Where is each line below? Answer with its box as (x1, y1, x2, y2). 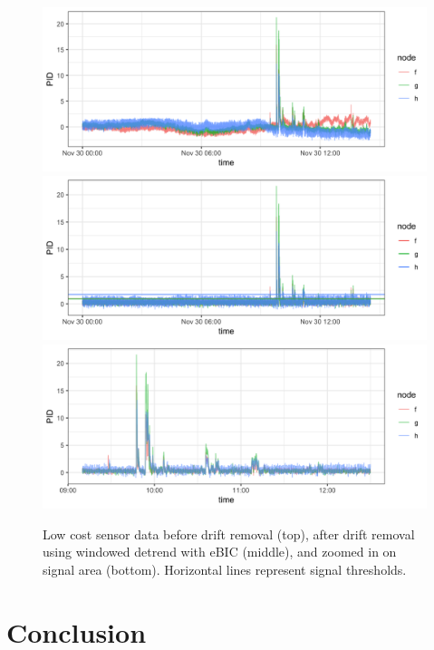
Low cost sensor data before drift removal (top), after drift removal (43, 524, 415, 543)
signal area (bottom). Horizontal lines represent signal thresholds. (43, 560, 407, 579)
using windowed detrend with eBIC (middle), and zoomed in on (43, 542, 397, 561)
